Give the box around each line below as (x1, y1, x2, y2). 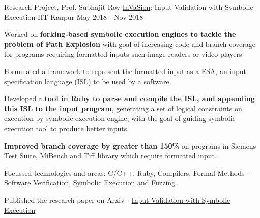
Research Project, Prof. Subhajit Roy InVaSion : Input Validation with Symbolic (4, 2, 253, 12)
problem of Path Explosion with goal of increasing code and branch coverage (4, 38, 255, 49)
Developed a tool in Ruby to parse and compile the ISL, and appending (4, 93, 255, 104)
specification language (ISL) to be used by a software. (4, 76, 171, 86)
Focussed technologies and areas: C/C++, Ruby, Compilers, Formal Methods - (4, 167, 249, 178)
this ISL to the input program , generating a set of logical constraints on (4, 103, 242, 113)
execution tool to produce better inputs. (4, 123, 129, 133)
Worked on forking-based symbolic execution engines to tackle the (4, 29, 236, 39)
